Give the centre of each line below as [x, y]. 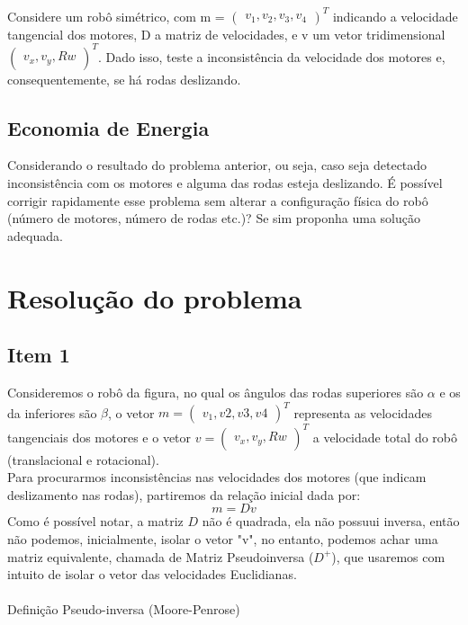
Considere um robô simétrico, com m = [116, 16]
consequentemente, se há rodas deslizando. [124, 79]
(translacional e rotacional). [83, 459]
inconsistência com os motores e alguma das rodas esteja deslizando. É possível [225, 182]
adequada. [35, 235]
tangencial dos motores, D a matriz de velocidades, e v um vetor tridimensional [226, 34]
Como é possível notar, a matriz [95, 521]
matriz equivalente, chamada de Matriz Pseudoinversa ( [161, 556]
